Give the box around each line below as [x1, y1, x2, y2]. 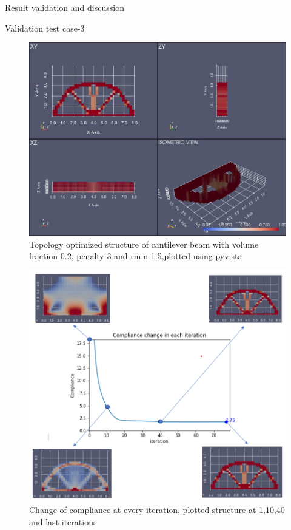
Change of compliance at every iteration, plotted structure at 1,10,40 [29, 503, 285, 516]
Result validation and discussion [5, 1, 124, 13]
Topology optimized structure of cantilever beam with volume [29, 237, 259, 250]
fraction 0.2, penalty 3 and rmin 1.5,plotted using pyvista [29, 250, 242, 262]
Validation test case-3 [5, 21, 85, 34]
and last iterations [29, 515, 97, 528]
